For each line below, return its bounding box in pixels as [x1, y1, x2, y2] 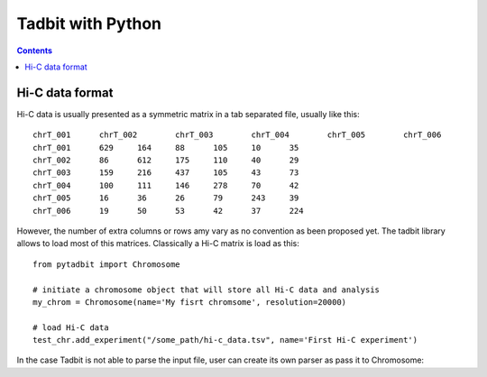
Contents [16, 45, 53, 56]
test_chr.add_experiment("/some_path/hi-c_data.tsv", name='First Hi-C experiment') [32, 335, 418, 345]
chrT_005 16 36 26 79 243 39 [32, 193, 299, 203]
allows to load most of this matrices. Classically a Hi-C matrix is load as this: [16, 238, 299, 249]
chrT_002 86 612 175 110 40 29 [32, 155, 299, 166]
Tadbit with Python [16, 14, 162, 33]
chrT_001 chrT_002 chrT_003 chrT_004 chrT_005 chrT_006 [32, 130, 442, 140]
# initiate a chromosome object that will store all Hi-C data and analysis [32, 284, 381, 295]
